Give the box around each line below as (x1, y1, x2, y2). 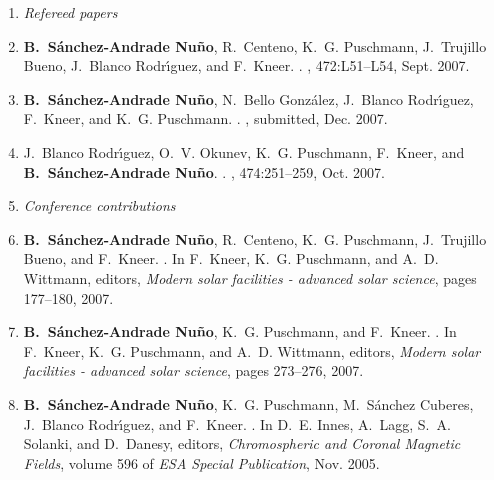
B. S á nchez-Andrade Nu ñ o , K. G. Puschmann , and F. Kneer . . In (23, 321, 457, 342)
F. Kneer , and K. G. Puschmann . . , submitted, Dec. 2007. (23, 108, 388, 129)
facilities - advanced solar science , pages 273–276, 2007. (23, 360, 364, 381)
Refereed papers (23, 2, 118, 22)
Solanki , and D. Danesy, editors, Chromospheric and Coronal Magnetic (23, 433, 461, 454)
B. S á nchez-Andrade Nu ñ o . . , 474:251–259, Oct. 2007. (23, 161, 385, 182)
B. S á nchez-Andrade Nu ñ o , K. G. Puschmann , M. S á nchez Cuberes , (23, 393, 474, 414)
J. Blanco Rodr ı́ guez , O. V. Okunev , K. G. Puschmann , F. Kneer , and (23, 141, 465, 162)
